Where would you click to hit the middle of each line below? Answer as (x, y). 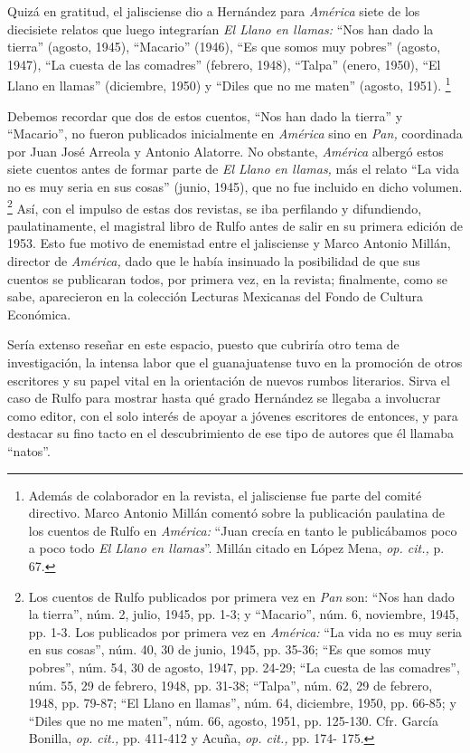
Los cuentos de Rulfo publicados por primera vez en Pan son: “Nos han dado (241, 596)
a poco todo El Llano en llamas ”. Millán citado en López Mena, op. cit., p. (236, 548)
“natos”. (29, 450)
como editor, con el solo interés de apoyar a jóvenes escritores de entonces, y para (233, 415)
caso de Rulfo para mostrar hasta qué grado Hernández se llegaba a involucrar (224, 398)
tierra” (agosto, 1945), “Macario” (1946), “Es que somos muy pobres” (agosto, (224, 47)
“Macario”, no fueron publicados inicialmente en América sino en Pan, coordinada (235, 133)
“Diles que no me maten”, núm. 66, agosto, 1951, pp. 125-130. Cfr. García (233, 720)
